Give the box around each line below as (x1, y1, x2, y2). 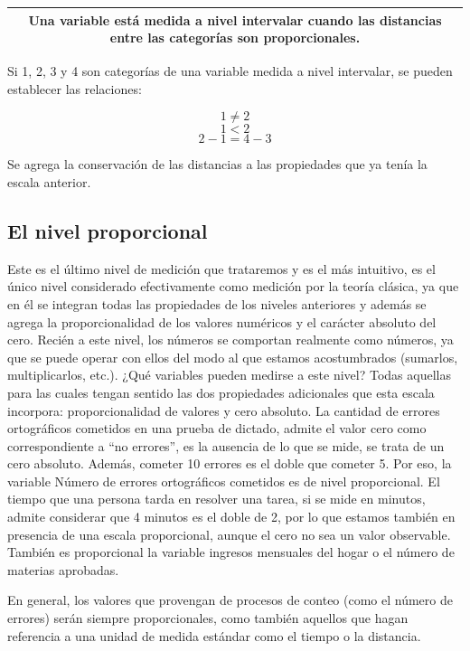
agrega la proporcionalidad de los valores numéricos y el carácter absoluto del (7, 312, 437, 331)
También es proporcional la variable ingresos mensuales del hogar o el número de (7, 542, 455, 561)
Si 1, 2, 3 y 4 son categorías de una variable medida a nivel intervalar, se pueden (7, 61, 453, 80)
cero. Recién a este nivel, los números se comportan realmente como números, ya (7, 330, 454, 349)
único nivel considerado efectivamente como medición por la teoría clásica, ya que (7, 277, 459, 296)
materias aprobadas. (7, 560, 119, 579)
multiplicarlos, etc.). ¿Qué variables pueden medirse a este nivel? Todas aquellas (7, 365, 451, 384)
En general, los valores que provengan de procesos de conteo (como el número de (7, 590, 453, 609)
